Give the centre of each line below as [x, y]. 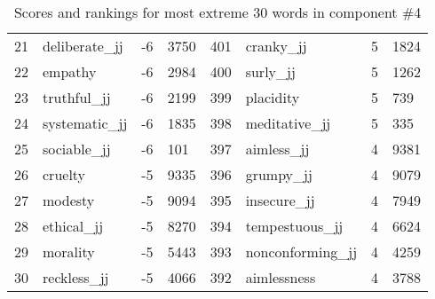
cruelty [64, 174]
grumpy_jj [279, 174]
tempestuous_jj [294, 226]
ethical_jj [73, 226]
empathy [70, 71]
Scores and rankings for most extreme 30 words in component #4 [217, 12]
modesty [69, 200]
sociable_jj [77, 149]
